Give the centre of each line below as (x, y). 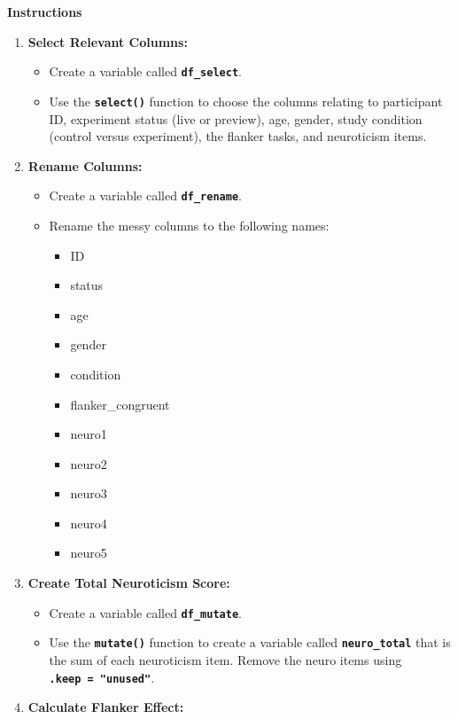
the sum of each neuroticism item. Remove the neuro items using (225, 659)
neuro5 (89, 553)
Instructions (45, 12)
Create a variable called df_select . (145, 71)
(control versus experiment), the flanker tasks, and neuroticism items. (238, 136)
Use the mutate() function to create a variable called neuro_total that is (250, 642)
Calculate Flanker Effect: (106, 707)
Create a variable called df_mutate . (145, 612)
